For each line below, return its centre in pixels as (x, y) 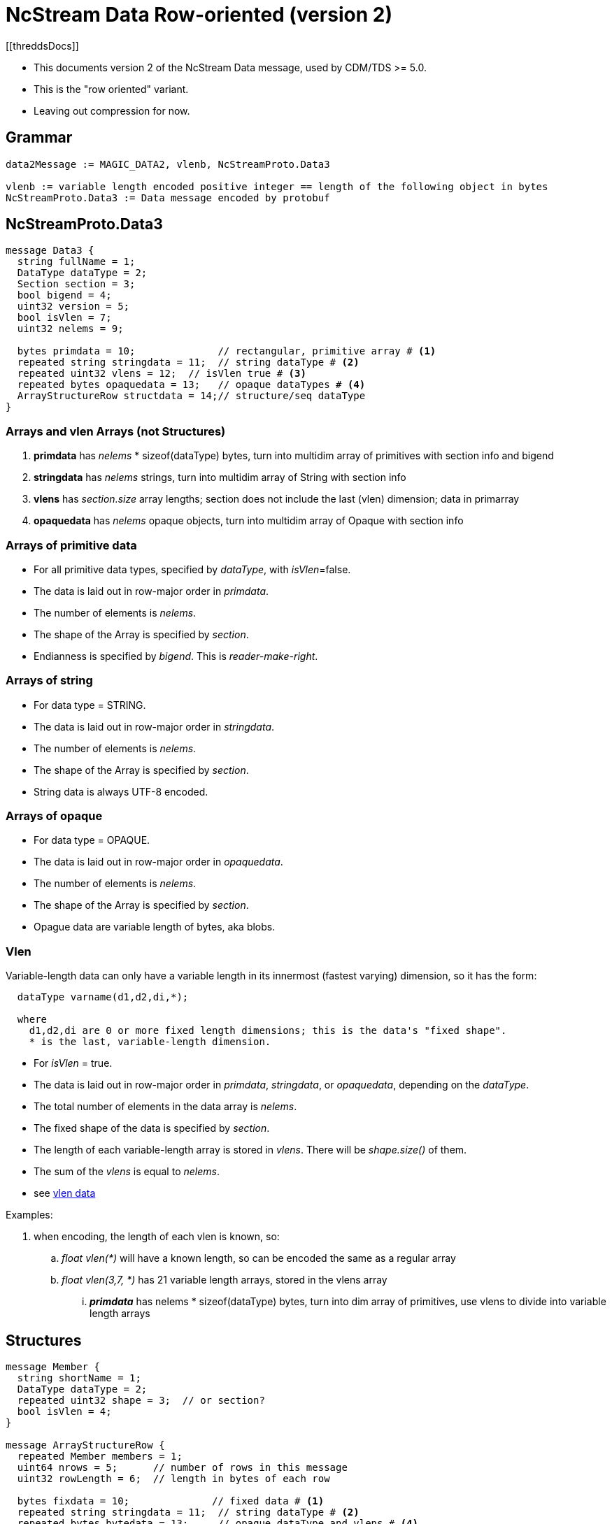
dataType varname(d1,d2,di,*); (103, 997)
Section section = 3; (76, 284)
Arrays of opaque (54, 816)
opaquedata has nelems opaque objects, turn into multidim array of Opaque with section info (249, 521)
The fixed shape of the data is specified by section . (152, 1128)
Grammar (39, 138)
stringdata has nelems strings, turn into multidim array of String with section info (220, 477)
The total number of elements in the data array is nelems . (165, 1107)
